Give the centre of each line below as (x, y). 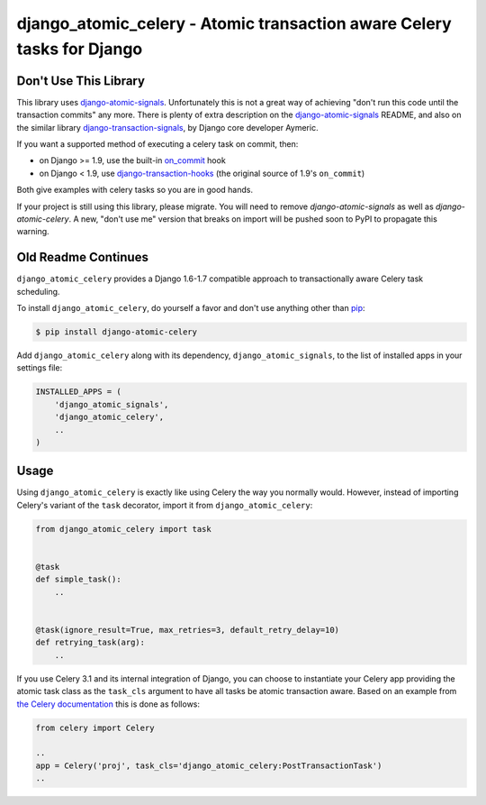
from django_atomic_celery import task (123, 529)
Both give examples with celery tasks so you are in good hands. (135, 190)
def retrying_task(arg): (90, 643)
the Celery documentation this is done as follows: (108, 704)
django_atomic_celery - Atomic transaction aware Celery (234, 23)
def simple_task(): (78, 580)
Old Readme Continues (82, 257)
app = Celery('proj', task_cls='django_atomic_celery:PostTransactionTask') (209, 765)
